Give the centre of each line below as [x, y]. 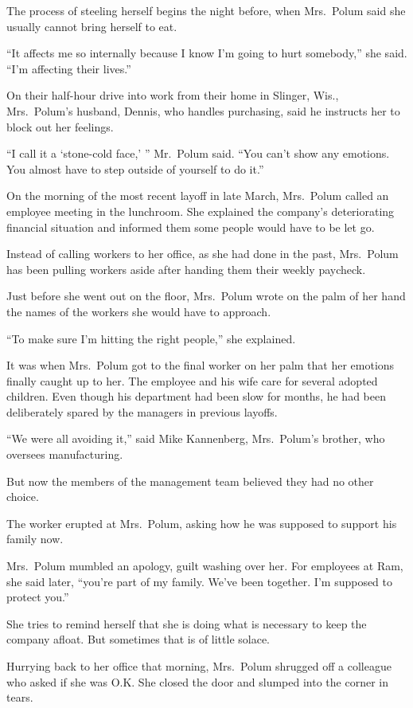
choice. [23, 497]
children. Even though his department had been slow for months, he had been [196, 396]
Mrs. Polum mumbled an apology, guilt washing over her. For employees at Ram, [205, 566]
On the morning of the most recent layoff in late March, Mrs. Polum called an [198, 196]
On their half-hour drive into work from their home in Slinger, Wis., [173, 95]
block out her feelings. [60, 126]
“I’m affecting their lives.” [69, 68]
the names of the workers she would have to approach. [139, 311]
